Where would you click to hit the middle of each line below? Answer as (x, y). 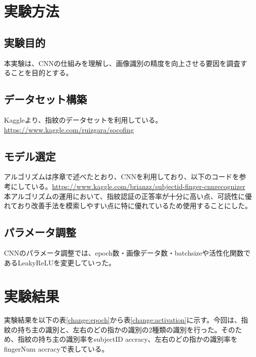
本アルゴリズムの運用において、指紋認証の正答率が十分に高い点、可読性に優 (128, 196)
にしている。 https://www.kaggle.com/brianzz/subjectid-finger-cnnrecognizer (128, 186)
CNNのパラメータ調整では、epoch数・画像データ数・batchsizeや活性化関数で (127, 252)
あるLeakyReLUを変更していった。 (60, 262)
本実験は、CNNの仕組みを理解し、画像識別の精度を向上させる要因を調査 (122, 63)
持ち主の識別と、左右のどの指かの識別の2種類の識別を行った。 (119, 329)
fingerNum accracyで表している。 (56, 349)
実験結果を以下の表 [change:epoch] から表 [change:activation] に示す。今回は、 (123, 320)
